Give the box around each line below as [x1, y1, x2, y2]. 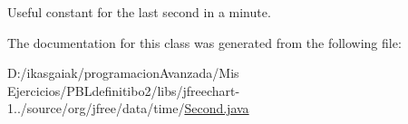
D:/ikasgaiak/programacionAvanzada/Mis [7, 63, 239, 82]
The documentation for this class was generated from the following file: [7, 33, 402, 52]
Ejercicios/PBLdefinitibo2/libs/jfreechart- [7, 81, 240, 100]
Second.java [184, 99, 249, 118]
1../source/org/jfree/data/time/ [7, 99, 185, 118]
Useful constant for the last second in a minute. [7, 3, 271, 21]
